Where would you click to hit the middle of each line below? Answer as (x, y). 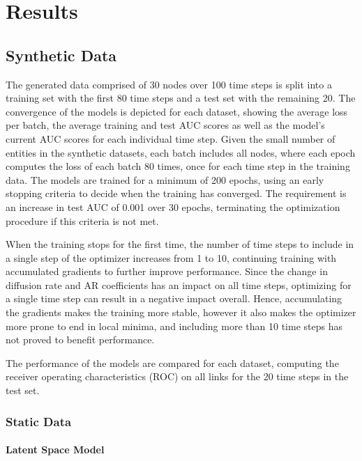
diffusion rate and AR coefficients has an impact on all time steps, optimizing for (179, 284)
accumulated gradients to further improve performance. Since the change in (167, 271)
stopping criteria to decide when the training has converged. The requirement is (176, 193)
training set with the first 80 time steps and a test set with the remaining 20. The (181, 98)
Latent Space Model (55, 450)
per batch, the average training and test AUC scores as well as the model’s (165, 125)
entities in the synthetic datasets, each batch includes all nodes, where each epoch (181, 152)
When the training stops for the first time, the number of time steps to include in (180, 244)
